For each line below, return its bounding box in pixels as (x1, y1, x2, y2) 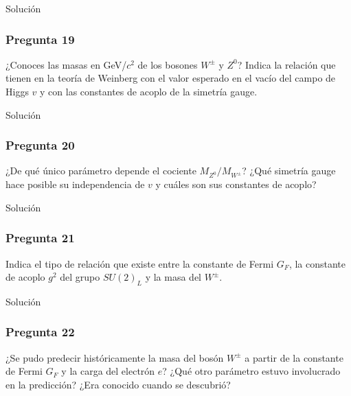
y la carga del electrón (61, 364, 155, 378)
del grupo (60, 270, 100, 284)
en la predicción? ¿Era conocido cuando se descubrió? (5, 377, 231, 391)
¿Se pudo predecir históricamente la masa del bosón (5, 350, 224, 364)
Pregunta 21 (5, 229, 75, 246)
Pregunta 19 (5, 30, 75, 47)
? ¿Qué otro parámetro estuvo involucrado (162, 364, 341, 378)
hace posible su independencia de (5, 177, 145, 191)
